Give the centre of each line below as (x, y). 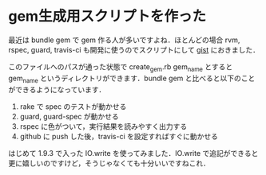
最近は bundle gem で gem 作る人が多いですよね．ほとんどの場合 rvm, (124, 40)
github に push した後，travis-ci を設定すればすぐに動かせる (119, 136)
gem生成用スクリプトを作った (107, 16)
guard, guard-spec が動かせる (69, 116)
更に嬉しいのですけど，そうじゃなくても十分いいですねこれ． (109, 163)
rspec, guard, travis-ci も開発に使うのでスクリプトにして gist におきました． (134, 49)
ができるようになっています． (57, 89)
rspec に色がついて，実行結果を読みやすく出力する (103, 126)
